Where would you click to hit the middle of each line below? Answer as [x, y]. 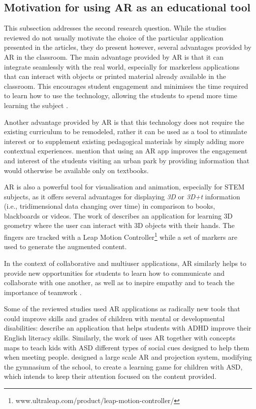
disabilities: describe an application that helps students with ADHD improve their [128, 328]
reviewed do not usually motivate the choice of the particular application [114, 37]
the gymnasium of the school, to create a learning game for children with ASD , [123, 366]
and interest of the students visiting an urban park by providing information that [127, 160]
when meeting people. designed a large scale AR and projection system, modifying [128, 357]
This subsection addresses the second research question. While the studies [115, 28]
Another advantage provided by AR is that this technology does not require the [124, 122]
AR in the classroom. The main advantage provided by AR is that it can [114, 56]
